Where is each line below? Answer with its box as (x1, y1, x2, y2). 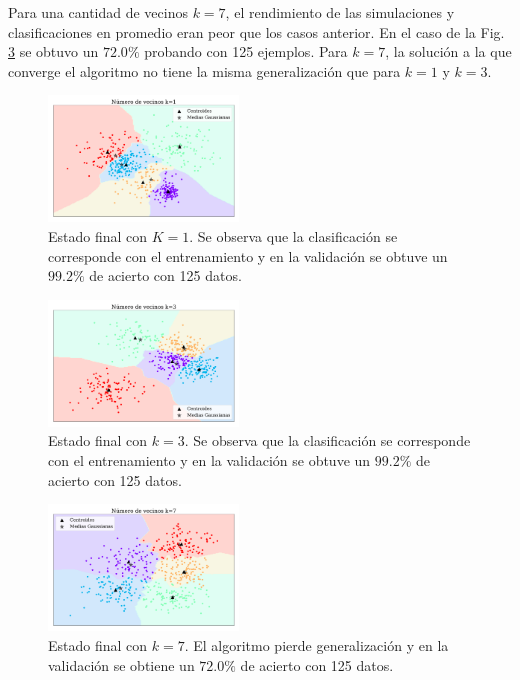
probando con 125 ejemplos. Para (144, 41, 348, 62)
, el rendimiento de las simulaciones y (225, 2, 455, 22)
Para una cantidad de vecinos (8, 2, 188, 22)
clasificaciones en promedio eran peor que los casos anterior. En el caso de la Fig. (8, 21, 505, 42)
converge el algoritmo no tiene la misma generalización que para (8, 60, 401, 81)
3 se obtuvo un (8, 41, 99, 62)
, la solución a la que (385, 41, 512, 62)
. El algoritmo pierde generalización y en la (184, 634, 449, 655)
